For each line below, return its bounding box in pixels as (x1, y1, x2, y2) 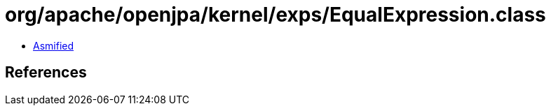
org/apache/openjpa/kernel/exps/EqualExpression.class (5, 3, 546, 27)
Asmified (33, 39, 74, 52)
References (5, 64, 87, 82)
